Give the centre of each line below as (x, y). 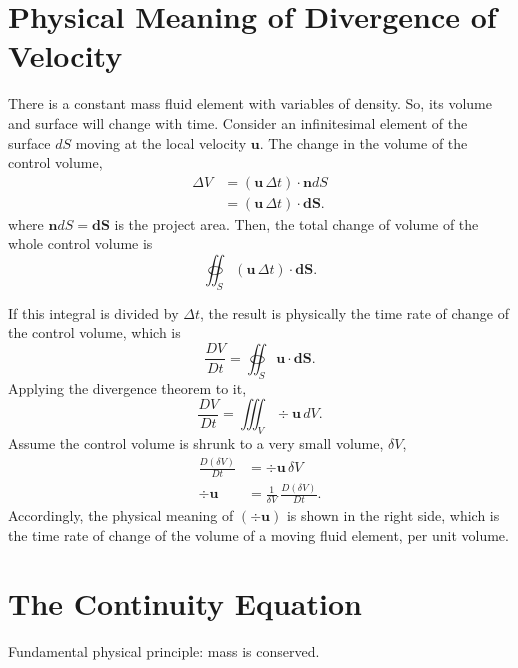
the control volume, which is (94, 332)
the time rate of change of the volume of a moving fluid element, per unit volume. (258, 534)
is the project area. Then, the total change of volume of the (296, 223)
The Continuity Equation (185, 603)
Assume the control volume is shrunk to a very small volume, (196, 443)
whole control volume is (80, 243)
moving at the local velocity (161, 142)
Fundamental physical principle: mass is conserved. (164, 651)
